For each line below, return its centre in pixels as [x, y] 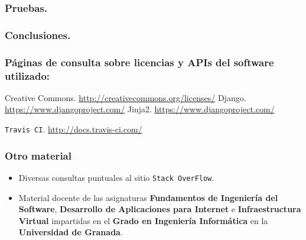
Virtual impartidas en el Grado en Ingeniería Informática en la [143, 220]
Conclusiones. [38, 35]
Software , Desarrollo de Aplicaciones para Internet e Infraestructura [160, 209]
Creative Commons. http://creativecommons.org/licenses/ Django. [126, 97]
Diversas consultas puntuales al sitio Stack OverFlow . [116, 177]
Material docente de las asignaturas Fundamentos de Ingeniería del [148, 197]
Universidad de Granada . [71, 232]
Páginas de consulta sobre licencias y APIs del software [139, 62]
